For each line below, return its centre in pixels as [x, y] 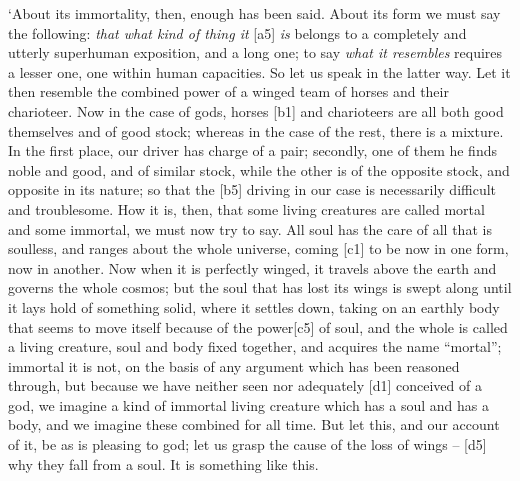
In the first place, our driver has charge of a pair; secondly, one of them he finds [252, 150]
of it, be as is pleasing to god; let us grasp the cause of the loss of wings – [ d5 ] [247, 444]
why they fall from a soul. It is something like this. [163, 463]
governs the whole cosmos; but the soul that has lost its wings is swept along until [260, 287]
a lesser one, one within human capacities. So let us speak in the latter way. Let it [259, 71]
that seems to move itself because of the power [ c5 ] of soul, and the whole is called [258, 326]
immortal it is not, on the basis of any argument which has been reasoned [234, 365]
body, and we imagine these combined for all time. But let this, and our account [254, 424]
